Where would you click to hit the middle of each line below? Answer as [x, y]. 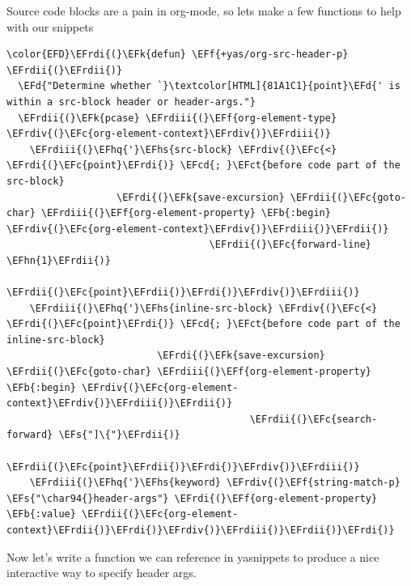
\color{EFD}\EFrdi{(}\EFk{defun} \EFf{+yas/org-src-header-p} [178, 55]
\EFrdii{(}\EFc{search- [314, 419]
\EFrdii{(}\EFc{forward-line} [290, 245]
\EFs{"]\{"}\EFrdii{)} [119, 435]
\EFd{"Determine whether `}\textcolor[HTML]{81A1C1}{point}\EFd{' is [209, 86]
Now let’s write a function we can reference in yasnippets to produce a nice [193, 556]
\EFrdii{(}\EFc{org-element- [160, 514]
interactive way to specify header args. [102, 573]
